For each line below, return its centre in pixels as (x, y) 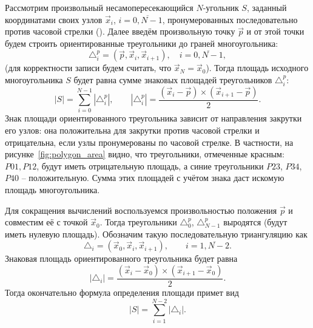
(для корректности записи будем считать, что (88, 68)
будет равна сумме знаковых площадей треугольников (173, 79)
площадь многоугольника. (52, 190)
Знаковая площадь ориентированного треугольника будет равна (121, 258)
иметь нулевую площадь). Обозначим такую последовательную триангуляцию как (156, 234)
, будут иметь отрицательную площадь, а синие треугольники (150, 166)
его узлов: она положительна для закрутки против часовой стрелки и (132, 130)
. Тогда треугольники (138, 222)
